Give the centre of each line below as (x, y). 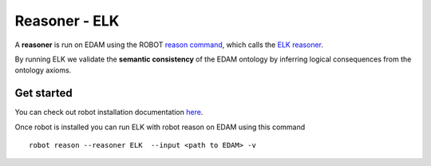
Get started (43, 93)
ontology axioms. (43, 70)
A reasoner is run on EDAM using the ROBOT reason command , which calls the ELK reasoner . (169, 45)
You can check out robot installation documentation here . (109, 113)
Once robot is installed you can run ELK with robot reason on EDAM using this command (160, 127)
